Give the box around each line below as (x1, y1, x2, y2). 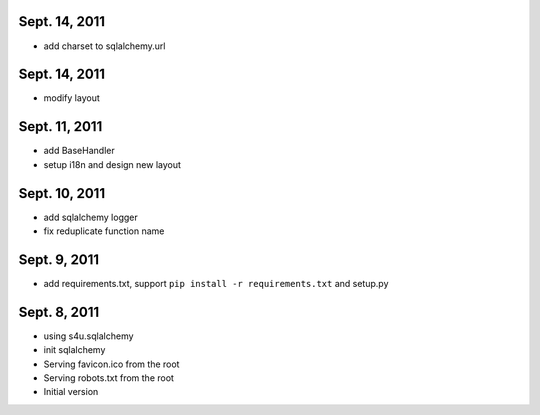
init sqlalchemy (43, 344, 106, 356)
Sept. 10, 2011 (18, 185, 105, 202)
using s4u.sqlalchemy (43, 330, 134, 342)
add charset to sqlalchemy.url (43, 40, 166, 52)
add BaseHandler (43, 145, 115, 157)
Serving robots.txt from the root (43, 372, 175, 384)
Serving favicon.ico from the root (43, 358, 180, 370)
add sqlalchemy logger (43, 211, 139, 223)
